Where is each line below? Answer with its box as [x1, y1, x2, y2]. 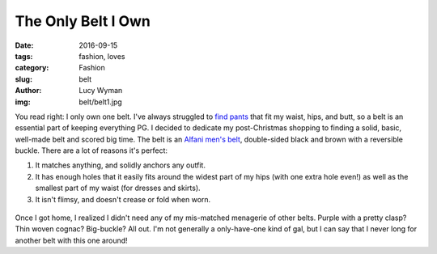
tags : [15, 51, 33, 61]
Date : [15, 40, 34, 50]
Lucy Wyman [78, 86, 123, 95]
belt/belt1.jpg [78, 97, 123, 107]
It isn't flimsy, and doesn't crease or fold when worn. [35, 194, 211, 204]
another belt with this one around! [15, 235, 129, 245]
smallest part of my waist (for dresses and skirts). [35, 183, 202, 193]
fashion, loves [78, 51, 125, 61]
